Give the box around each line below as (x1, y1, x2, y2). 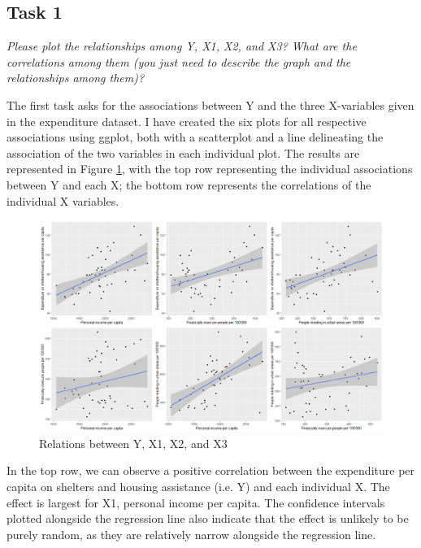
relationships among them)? (7, 69, 145, 86)
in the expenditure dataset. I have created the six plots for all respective (7, 112, 367, 129)
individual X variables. (7, 192, 119, 209)
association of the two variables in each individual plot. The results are (7, 144, 360, 161)
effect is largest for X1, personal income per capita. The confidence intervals (7, 494, 385, 511)
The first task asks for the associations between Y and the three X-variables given (7, 96, 414, 113)
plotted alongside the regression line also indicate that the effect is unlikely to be (7, 510, 409, 527)
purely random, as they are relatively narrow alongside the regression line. (7, 525, 376, 542)
